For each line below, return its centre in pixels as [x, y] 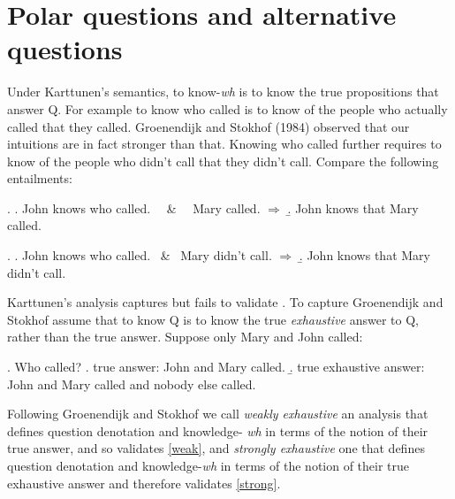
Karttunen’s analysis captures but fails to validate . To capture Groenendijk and [225, 302]
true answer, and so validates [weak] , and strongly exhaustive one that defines [216, 448]
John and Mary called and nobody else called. [132, 384]
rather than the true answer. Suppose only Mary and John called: [185, 337]
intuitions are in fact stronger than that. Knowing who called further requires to [224, 144]
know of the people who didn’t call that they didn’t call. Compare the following [223, 161]
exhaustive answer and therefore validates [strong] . [144, 483]
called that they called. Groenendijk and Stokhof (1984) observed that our [209, 126]
